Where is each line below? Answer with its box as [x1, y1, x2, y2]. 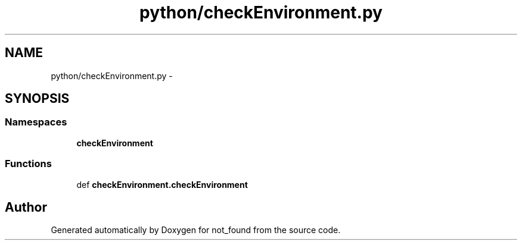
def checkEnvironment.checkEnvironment [76, 179, 248, 190]
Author [5, 199, 47, 215]
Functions [5, 158, 52, 170]
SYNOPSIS [5, 91, 70, 106]
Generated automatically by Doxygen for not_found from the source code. [51, 225, 341, 235]
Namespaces [5, 116, 67, 128]
